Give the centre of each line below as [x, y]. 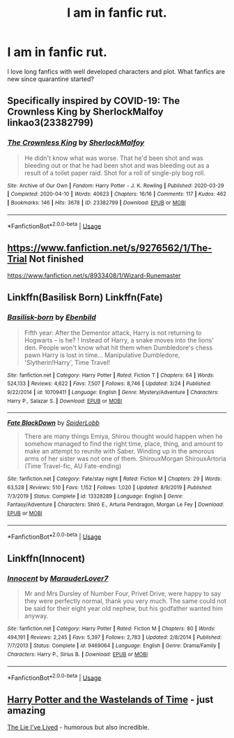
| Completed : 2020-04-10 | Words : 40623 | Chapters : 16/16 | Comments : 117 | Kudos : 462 [117, 194]
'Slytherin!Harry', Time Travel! [67, 362]
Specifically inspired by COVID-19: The [94, 101]
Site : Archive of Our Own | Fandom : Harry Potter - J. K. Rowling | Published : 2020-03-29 [116, 186]
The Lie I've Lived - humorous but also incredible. [78, 728]
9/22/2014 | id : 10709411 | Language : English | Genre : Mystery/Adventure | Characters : [113, 393]
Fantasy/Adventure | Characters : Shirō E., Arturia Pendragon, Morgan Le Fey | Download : [116, 505]
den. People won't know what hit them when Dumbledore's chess [118, 347]
